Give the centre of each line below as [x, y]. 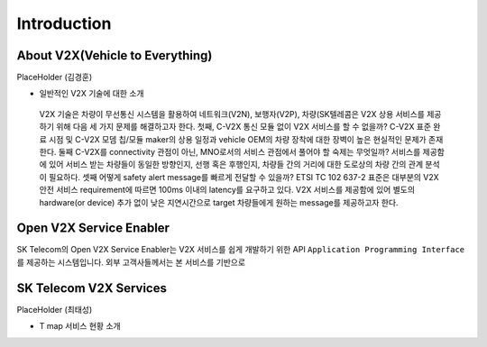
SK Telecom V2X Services [92, 288]
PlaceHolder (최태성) [55, 309]
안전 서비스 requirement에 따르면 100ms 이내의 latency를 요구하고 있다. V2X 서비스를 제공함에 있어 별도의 [227, 190]
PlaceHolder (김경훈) [55, 78]
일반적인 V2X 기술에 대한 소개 [92, 94]
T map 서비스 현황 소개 [80, 326]
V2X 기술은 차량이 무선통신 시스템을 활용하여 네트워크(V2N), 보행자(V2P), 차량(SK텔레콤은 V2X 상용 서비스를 [232, 114]
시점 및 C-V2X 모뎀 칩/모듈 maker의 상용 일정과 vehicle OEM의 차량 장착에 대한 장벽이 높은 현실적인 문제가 [238, 139]
